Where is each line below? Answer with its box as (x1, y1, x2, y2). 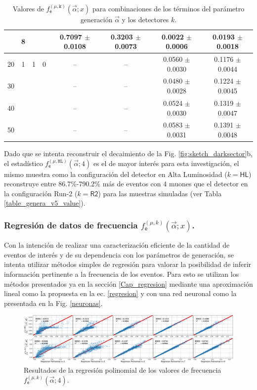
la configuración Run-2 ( (4, 188, 78, 198)
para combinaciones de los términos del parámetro (92, 3, 245, 13)
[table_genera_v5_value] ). (4, 198, 86, 208)
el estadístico (4, 158, 43, 168)
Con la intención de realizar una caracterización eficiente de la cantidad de (4, 240, 230, 250)
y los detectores (122, 14, 169, 24)
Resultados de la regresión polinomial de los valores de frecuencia (24, 365, 221, 375)
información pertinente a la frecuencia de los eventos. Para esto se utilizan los (4, 269, 239, 279)
